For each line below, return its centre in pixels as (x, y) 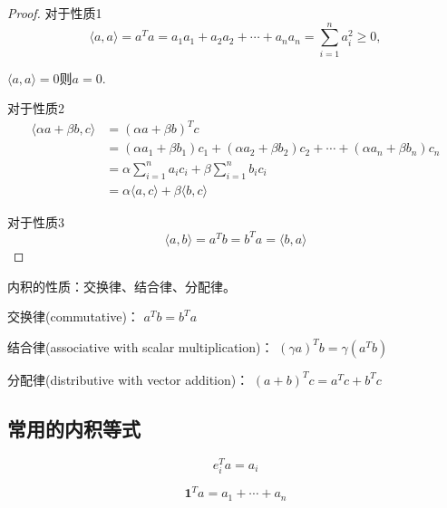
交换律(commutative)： (73, 316)
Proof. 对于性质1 (55, 13)
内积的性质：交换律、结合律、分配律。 (121, 286)
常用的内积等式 (74, 428)
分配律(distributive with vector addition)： (128, 379)
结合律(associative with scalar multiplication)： (141, 346)
